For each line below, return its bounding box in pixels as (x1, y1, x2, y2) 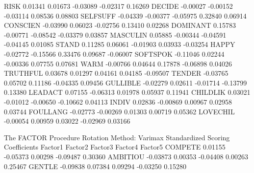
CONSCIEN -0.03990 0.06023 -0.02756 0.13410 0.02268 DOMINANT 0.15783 (4, 20, 236, 30)
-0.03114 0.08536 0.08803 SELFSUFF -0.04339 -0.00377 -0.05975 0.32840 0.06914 (4, 10, 247, 21)
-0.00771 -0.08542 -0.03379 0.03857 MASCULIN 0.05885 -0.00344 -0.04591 (4, 29, 227, 40)
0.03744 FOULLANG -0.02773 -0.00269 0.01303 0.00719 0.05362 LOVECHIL (4, 106, 235, 116)
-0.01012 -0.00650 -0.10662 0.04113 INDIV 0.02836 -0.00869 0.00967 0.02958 (4, 96, 232, 107)
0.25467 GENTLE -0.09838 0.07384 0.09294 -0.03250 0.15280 (4, 161, 187, 171)
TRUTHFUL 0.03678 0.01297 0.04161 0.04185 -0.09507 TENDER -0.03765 (4, 68, 229, 78)
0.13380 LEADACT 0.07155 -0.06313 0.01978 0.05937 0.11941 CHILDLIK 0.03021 (4, 87, 251, 97)
